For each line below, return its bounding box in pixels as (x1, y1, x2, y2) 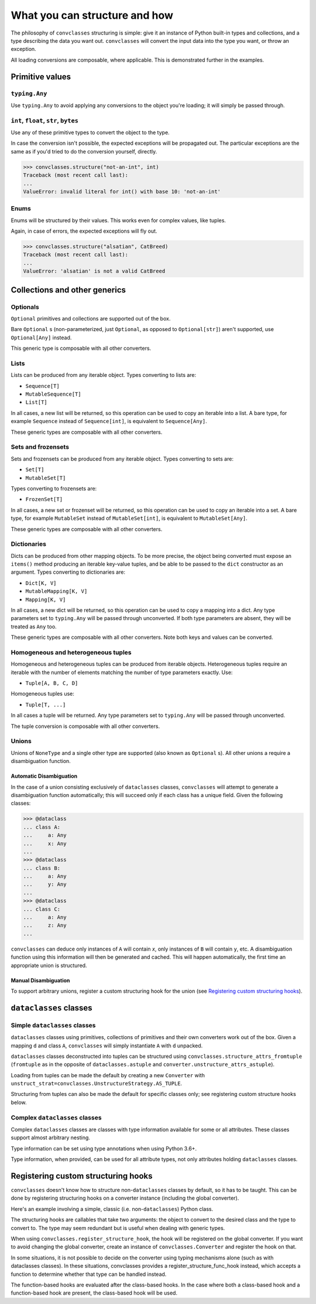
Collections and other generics (11, 285, 126, 295)
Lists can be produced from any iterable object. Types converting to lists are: (11, 372, 197, 379)
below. (11, 1099, 27, 1106)
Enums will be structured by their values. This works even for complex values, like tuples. (11, 217, 226, 224)
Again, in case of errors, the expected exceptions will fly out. (11, 227, 157, 234)
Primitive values (11, 72, 71, 81)
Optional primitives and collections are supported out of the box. (11, 315, 171, 322)
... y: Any (23, 881, 67, 888)
